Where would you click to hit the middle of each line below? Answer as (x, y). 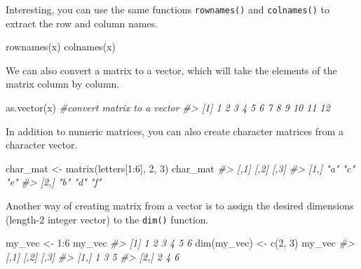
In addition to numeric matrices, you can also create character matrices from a (175, 131)
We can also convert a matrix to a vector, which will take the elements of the (171, 70)
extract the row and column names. (82, 23)
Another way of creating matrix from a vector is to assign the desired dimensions (180, 205)
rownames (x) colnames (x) (61, 47)
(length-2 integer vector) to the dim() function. (107, 219)
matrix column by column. (63, 84)
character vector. (42, 145)
